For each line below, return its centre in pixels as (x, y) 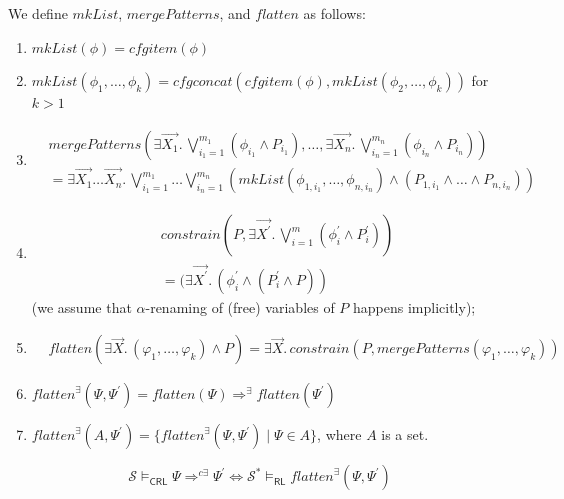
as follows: (334, 13)
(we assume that (81, 306)
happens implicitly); (414, 306)
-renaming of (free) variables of (240, 306)
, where (339, 434)
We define (38, 13)
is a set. (405, 434)
